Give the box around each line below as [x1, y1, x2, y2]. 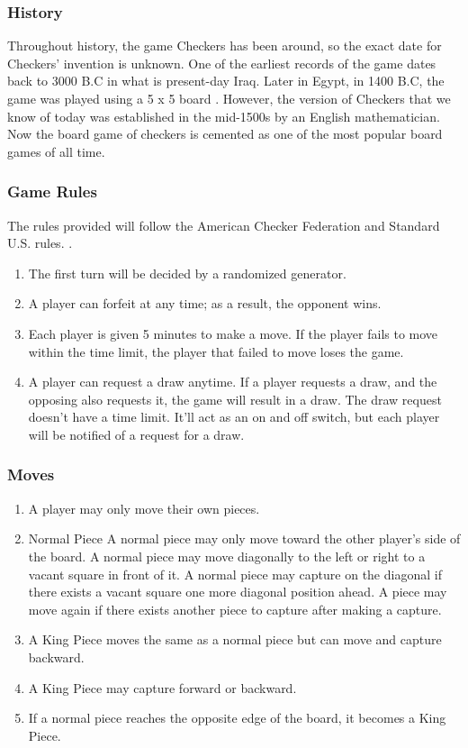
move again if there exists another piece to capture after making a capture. [28, 599, 442, 618]
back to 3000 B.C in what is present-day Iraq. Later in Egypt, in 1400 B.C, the [7, 71, 445, 90]
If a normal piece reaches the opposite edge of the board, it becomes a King [28, 708, 446, 727]
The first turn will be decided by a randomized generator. [28, 263, 346, 282]
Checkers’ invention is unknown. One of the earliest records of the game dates [7, 53, 436, 72]
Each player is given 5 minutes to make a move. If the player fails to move [28, 324, 438, 342]
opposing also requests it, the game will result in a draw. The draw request [28, 389, 442, 408]
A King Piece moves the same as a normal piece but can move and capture [28, 630, 442, 649]
